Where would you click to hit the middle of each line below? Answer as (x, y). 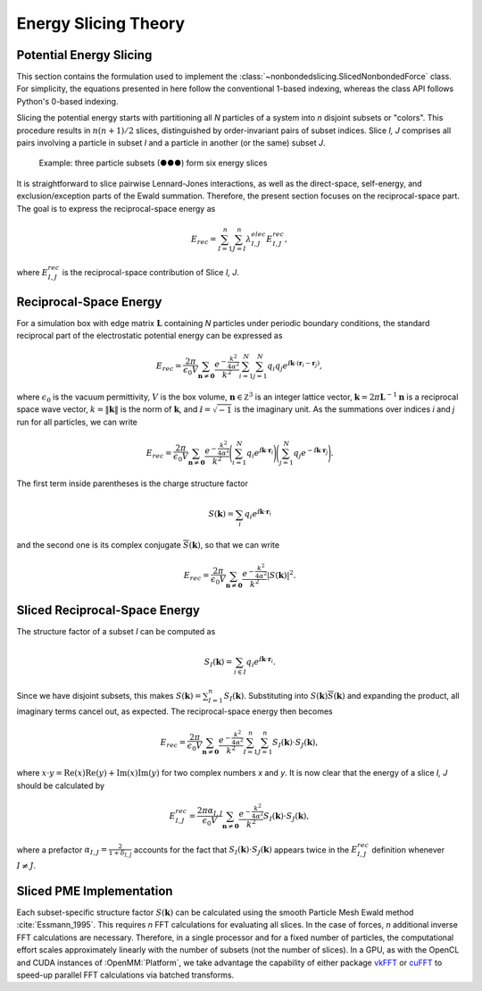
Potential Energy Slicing (84, 55)
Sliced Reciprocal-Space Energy (108, 610)
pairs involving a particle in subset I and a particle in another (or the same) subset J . (171, 143)
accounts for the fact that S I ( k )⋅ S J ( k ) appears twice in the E (246, 851)
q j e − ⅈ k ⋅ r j (311, 453)
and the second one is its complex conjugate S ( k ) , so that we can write (148, 545)
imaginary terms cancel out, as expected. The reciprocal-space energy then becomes (175, 711)
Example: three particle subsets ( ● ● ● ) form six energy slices (153, 163)
